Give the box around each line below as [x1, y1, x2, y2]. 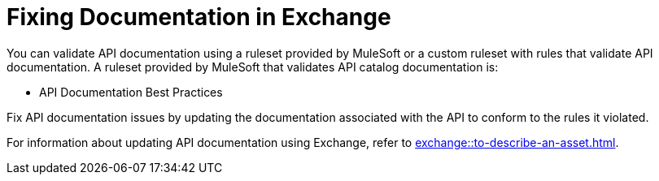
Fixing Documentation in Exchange [7, 3, 391, 31]
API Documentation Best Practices [39, 84, 223, 99]
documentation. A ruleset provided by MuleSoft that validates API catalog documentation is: [7, 59, 499, 74]
